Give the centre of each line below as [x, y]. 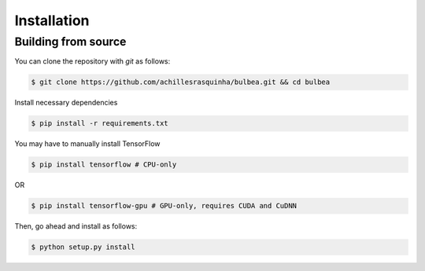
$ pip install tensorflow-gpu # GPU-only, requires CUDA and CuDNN [164, 206]
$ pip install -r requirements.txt [100, 123]
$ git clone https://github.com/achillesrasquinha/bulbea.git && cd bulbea [181, 82]
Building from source [70, 42]
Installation [52, 20]
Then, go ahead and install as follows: [76, 226]
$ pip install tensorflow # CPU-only [104, 165]
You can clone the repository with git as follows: [92, 61]
